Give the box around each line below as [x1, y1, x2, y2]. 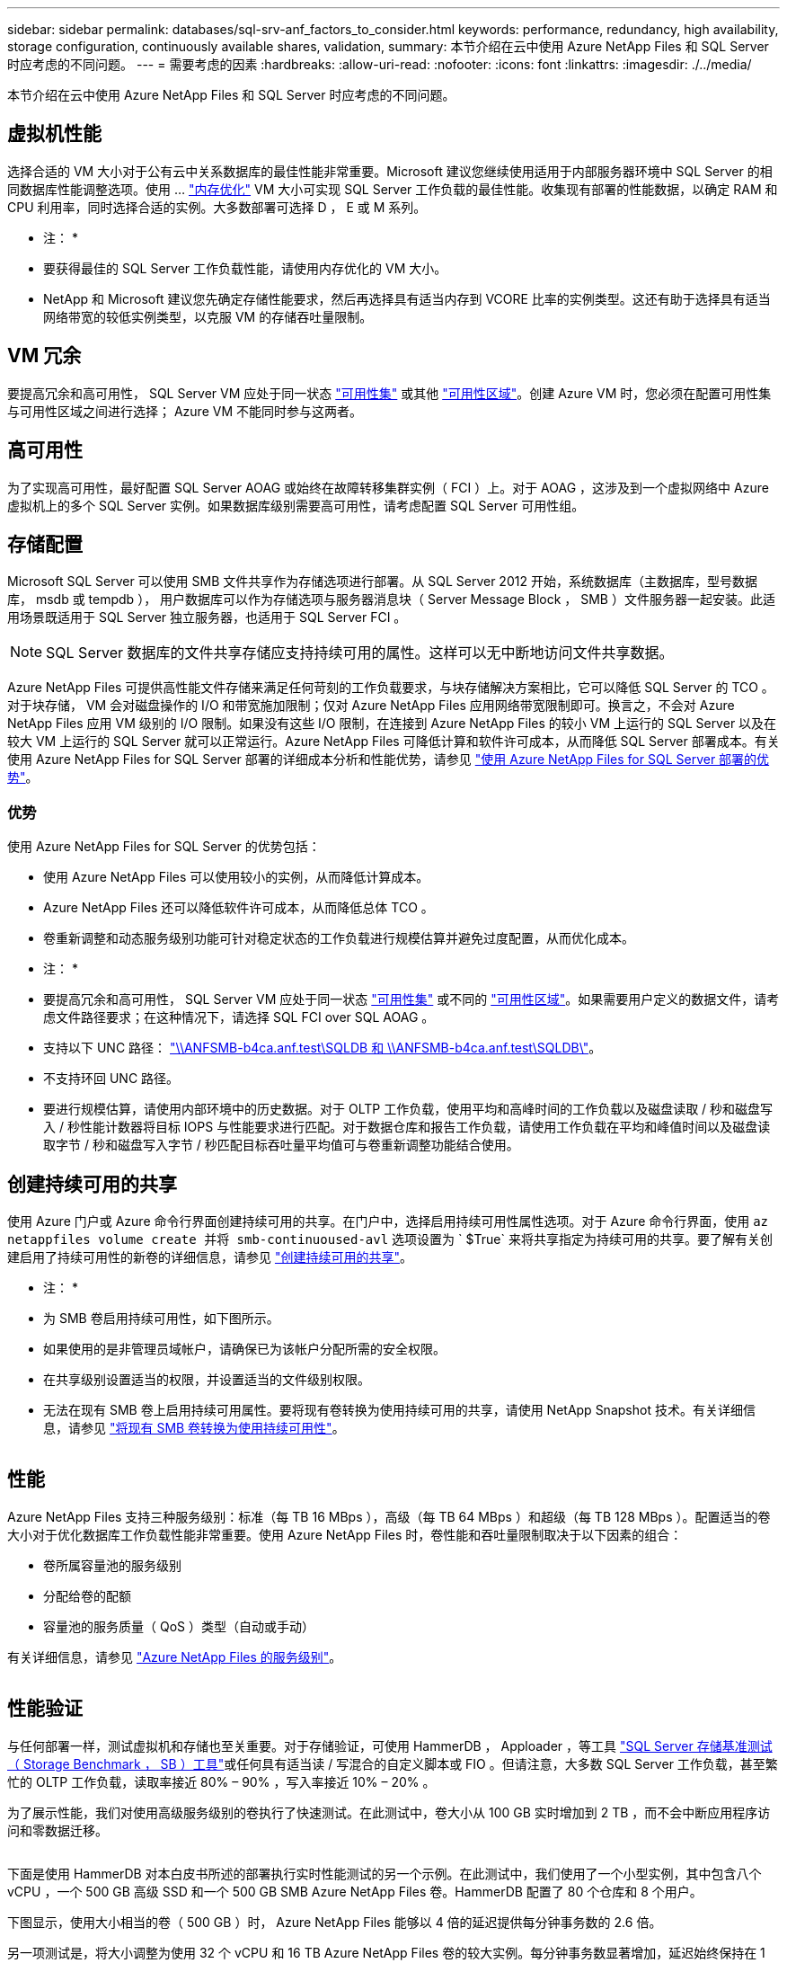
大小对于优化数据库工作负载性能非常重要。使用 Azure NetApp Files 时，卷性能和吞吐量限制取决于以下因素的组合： [7, 1526, 683, 1542]
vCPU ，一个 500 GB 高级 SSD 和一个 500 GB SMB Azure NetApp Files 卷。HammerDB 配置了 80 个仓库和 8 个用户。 [7, 1883, 703, 1899]
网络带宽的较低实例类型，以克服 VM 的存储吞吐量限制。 [43, 308, 373, 324]
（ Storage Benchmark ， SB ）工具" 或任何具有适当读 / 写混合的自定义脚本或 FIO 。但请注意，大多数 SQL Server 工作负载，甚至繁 [7, 1755, 778, 1772]
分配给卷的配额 [43, 1587, 131, 1603]
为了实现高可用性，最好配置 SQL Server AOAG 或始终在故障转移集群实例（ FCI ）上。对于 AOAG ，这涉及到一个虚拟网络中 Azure [7, 479, 769, 495]
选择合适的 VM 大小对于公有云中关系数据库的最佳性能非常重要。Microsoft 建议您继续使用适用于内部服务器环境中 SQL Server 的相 [7, 163, 773, 179]
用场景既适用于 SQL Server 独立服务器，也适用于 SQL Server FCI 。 [7, 609, 407, 626]
